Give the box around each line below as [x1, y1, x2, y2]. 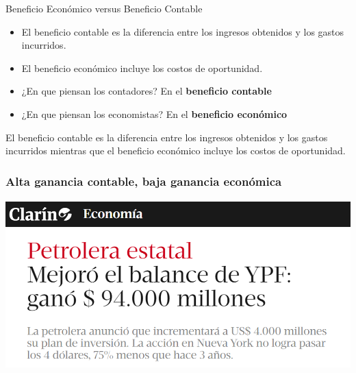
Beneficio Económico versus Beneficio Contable [5, 1, 203, 15]
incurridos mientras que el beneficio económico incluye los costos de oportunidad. [5, 143, 346, 158]
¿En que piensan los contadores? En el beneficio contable [21, 84, 272, 98]
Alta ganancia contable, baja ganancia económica [5, 172, 282, 189]
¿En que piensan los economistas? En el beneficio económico [21, 106, 288, 121]
